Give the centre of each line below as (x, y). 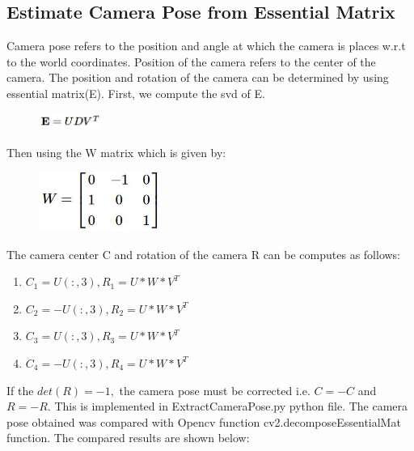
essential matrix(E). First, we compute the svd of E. (136, 93)
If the (20, 390)
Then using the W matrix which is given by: (116, 152)
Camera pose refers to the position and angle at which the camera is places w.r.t (206, 46)
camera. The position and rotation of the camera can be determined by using (198, 77)
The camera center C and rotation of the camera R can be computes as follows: (204, 254)
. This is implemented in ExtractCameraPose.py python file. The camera (228, 406)
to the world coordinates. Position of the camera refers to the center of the (191, 61)
